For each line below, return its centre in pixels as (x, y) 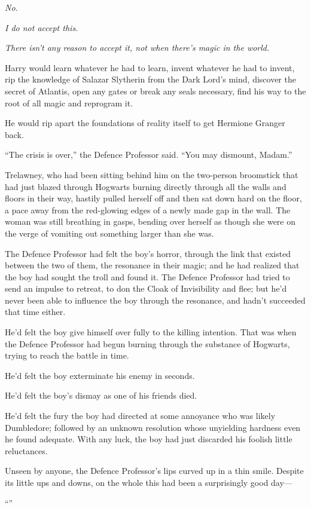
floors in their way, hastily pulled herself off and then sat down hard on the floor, (153, 198)
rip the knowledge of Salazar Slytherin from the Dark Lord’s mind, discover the (150, 79)
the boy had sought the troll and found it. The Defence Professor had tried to (147, 276)
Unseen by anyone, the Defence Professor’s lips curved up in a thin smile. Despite (154, 471)
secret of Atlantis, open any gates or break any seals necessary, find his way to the (155, 91)
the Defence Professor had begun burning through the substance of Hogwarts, (147, 343)
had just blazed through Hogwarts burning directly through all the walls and (146, 186)
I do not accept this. (42, 27)
